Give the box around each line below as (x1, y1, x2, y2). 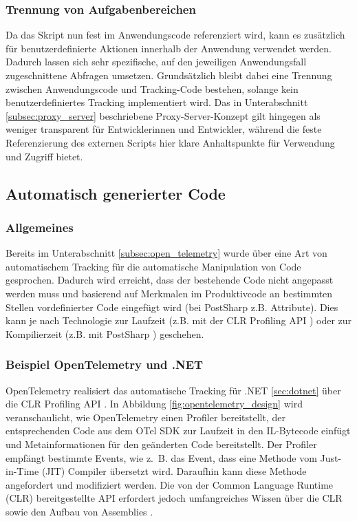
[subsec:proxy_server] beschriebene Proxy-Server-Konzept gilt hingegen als (6, 108, 321, 123)
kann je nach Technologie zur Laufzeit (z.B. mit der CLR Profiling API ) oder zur (6, 313, 352, 328)
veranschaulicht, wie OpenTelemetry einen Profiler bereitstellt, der (6, 410, 285, 424)
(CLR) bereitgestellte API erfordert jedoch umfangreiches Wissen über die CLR (6, 491, 343, 505)
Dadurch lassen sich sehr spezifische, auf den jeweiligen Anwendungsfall (6, 54, 307, 69)
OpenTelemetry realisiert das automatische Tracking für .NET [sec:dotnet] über (6, 383, 341, 397)
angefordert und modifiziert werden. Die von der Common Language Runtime (6, 477, 334, 491)
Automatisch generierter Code (6, 182, 226, 204)
